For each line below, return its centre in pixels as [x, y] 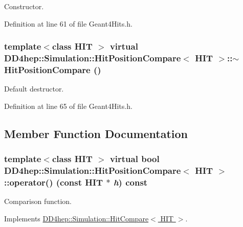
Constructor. [24, 6]
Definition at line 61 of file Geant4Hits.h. [68, 23]
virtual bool [135, 159]
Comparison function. [38, 201]
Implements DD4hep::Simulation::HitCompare [76, 218]
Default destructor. [34, 89]
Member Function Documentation [96, 133]
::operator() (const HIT [54, 182]
